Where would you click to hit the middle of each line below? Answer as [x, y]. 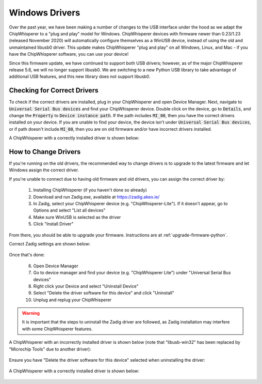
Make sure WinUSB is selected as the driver [77, 217]
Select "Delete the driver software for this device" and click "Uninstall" [104, 293]
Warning [31, 313]
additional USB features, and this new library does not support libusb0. [80, 77]
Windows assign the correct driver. [44, 170]
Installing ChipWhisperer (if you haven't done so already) [90, 190]
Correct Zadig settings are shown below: [50, 244]
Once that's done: [27, 255]
